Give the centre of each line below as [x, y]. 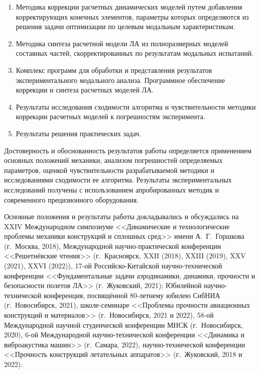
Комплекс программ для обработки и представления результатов [114, 70]
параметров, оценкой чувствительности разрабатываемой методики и [109, 170]
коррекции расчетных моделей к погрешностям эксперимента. [110, 116]
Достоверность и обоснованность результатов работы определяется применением [128, 150]
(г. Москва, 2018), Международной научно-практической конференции [113, 246]
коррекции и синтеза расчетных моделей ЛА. [85, 90]
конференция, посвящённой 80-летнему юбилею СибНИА [132, 295]
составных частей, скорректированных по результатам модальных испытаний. [135, 53]
